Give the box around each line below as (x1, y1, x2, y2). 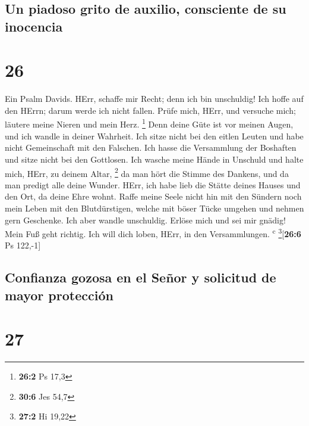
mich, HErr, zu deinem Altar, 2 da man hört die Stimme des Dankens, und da (5, 165, 289, 179)
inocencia (5, 17, 63, 35)
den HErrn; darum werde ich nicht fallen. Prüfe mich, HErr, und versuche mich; (5, 104, 296, 116)
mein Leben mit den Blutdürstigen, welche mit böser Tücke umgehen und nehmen (5, 201, 304, 214)
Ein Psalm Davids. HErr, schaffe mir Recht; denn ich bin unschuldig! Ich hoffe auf (5, 92, 304, 105)
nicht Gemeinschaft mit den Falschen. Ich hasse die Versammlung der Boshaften (5, 141, 297, 154)
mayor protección (5, 285, 113, 304)
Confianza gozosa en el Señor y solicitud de (5, 268, 276, 287)
